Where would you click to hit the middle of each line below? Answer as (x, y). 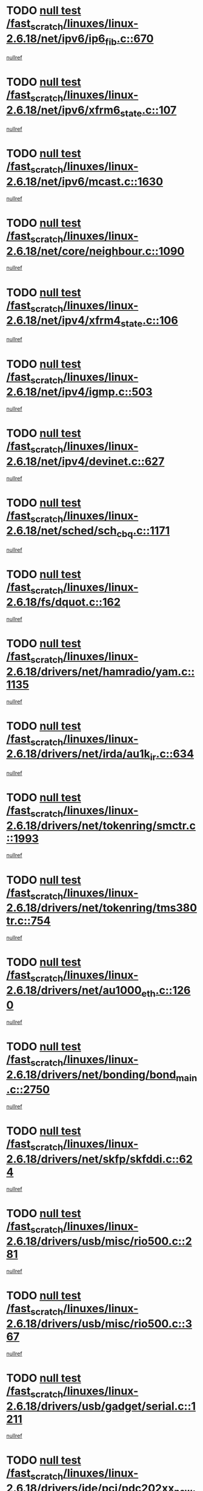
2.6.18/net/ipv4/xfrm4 (64, 321)
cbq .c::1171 (143, 532)
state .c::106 (149, 321)
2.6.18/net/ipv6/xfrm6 (63, 110)
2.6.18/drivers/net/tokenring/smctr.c (101, 825)
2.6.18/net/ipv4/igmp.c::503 (79, 392)
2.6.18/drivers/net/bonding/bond (91, 1075)
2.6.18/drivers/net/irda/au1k (78, 754)
